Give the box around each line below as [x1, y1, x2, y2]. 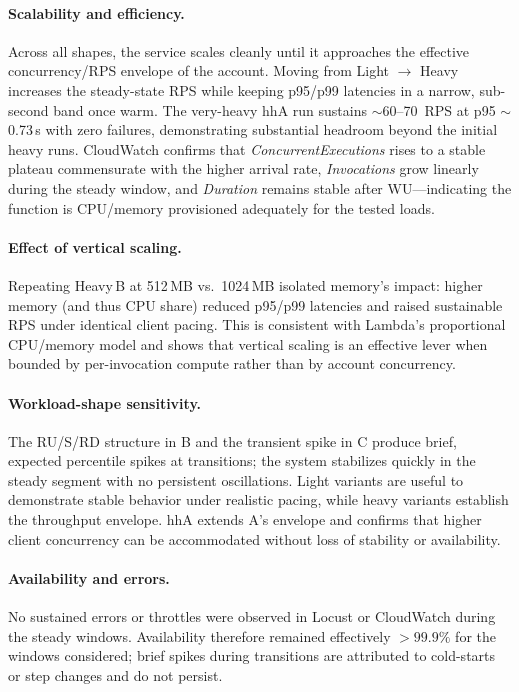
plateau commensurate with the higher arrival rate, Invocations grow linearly [8, 158, 479, 179]
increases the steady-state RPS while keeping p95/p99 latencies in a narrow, [8, 79, 475, 100]
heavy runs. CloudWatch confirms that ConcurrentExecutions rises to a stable [8, 138, 486, 159]
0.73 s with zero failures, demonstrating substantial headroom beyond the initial [8, 119, 498, 140]
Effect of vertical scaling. [8, 236, 182, 257]
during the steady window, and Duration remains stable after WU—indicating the [8, 177, 512, 198]
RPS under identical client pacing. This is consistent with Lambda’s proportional [8, 314, 506, 335]
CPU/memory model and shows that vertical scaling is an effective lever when [8, 333, 488, 354]
